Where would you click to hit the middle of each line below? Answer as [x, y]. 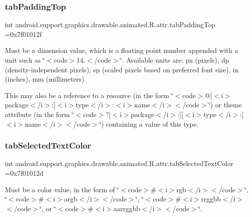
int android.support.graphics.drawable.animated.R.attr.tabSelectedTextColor [119, 163]
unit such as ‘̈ [25, 60]
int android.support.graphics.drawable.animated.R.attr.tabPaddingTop [110, 25]
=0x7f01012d [24, 173]
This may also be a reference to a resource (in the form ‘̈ [89, 95]
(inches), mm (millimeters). [46, 79]
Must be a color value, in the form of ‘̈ [62, 189]
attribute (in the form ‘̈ [40, 114]
